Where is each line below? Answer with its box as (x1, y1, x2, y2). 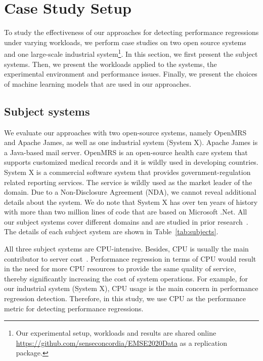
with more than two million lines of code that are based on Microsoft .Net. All (4, 206, 247, 217)
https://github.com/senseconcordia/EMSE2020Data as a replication (16, 337, 227, 348)
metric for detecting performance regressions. (4, 303, 144, 313)
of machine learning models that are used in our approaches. (4, 78, 191, 89)
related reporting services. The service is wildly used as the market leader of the (4, 176, 252, 187)
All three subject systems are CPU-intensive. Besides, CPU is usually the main (4, 243, 249, 254)
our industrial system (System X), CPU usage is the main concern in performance (4, 283, 258, 294)
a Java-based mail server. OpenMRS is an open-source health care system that (4, 147, 248, 157)
